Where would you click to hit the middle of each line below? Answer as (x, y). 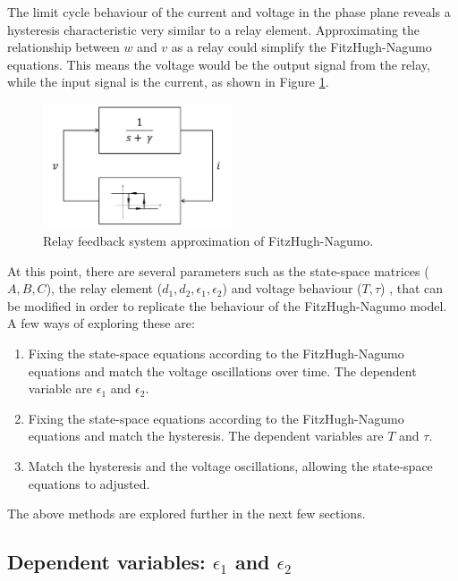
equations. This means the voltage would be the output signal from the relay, (219, 64)
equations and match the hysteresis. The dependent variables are (206, 436)
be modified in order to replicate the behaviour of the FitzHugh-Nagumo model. (227, 305)
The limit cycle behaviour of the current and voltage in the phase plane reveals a (229, 12)
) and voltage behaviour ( (292, 288)
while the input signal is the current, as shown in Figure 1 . (168, 82)
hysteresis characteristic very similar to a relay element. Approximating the (214, 29)
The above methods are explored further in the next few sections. (187, 514)
